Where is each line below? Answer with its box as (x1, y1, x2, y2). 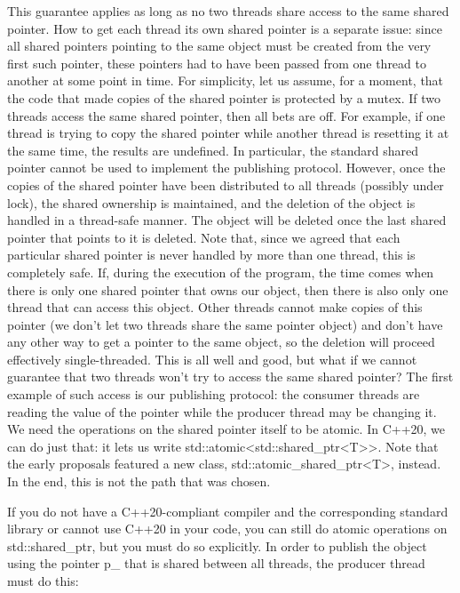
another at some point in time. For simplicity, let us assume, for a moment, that (7, 71, 444, 90)
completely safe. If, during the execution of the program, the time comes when (7, 262, 434, 281)
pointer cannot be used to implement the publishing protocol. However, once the (7, 158, 446, 177)
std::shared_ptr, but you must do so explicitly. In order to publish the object (7, 536, 427, 555)
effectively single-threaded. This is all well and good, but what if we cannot (7, 349, 417, 368)
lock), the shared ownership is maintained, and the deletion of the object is (7, 193, 416, 212)
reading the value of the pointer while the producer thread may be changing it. (7, 402, 437, 421)
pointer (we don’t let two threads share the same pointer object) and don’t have (7, 315, 443, 333)
